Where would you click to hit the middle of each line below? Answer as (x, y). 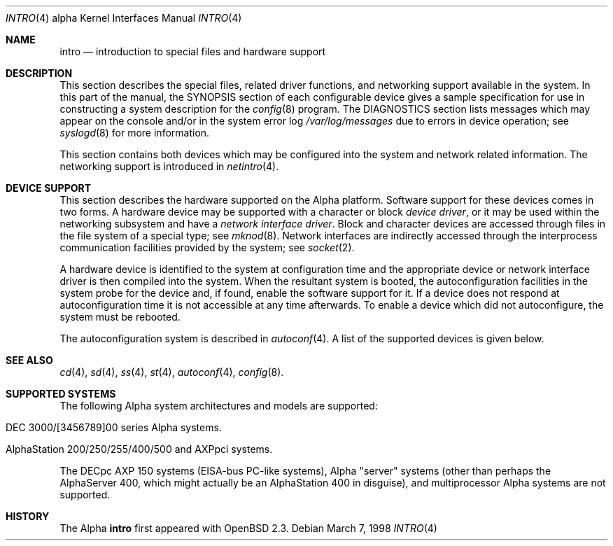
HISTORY (28, 516)
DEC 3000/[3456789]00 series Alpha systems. (114, 427)
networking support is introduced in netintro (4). (169, 166)
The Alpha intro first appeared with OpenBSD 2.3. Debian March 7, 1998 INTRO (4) (248, 528)
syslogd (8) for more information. (135, 133)
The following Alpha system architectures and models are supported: (219, 406)
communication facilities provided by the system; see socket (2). (207, 247)
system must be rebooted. (120, 317)
